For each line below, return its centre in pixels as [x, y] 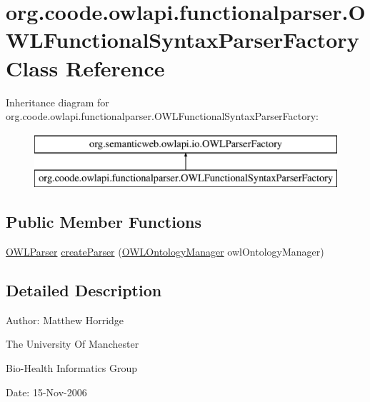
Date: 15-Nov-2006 [46, 392]
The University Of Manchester [72, 344]
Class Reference [85, 67]
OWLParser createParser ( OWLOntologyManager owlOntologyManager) [165, 252]
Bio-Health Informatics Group [72, 368]
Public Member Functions [104, 222]
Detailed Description [84, 290]
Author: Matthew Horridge [65, 320]
